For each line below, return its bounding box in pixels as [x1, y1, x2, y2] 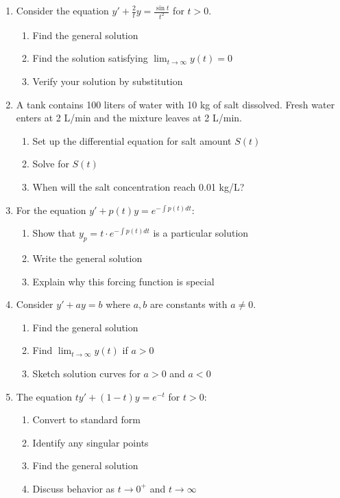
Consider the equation [16, 3, 109, 17]
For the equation [16, 202, 86, 217]
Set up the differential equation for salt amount [32, 133, 232, 147]
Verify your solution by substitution [32, 74, 183, 88]
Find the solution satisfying [32, 51, 148, 65]
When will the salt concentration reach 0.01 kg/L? [32, 180, 245, 194]
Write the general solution [32, 251, 143, 265]
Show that [32, 226, 76, 240]
